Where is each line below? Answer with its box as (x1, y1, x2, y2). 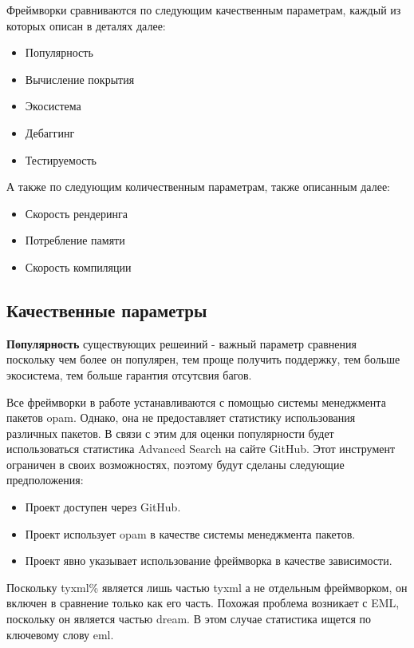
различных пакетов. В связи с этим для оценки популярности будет (6, 424, 334, 441)
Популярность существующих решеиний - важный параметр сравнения (6, 335, 357, 352)
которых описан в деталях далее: (6, 17, 166, 34)
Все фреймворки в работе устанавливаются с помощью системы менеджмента (6, 393, 386, 410)
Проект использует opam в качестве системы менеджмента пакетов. (25, 525, 356, 542)
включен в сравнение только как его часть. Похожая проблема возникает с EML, (6, 594, 400, 611)
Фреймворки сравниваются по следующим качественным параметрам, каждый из (6, 2, 401, 18)
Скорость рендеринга (25, 205, 128, 221)
